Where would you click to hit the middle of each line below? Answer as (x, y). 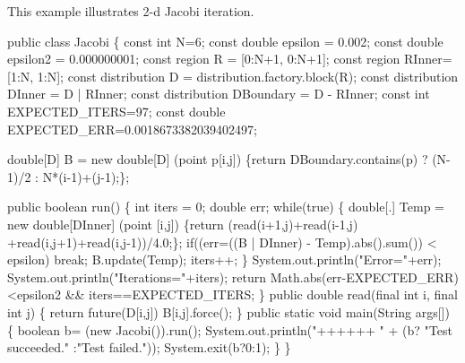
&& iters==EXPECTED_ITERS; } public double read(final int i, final (261, 294)
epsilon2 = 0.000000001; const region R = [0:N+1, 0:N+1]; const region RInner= (230, 59)
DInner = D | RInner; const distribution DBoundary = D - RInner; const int (219, 94)
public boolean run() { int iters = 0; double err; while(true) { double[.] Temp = (226, 207)
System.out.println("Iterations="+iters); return (137, 277)
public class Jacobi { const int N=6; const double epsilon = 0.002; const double (225, 41)
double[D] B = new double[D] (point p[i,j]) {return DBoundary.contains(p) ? (218, 159)
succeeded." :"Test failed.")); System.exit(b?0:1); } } (149, 347)
